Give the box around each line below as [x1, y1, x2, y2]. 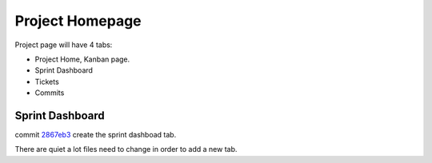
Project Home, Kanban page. [34, 54, 130, 64]
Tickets [34, 77, 59, 86]
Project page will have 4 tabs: [14, 40, 113, 50]
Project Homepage [14, 12, 142, 30]
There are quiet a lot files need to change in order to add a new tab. [14, 145, 238, 154]
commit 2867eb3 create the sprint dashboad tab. [14, 130, 177, 140]
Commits [34, 88, 65, 97]
